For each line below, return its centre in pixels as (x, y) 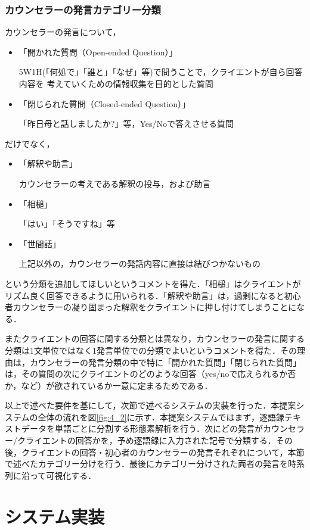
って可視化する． (63, 475)
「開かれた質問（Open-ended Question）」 (98, 52)
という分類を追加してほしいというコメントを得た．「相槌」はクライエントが (153, 283)
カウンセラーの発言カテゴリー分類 (83, 9)
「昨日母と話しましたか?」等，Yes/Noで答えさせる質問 (126, 124)
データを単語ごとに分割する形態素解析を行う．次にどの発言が (142, 428)
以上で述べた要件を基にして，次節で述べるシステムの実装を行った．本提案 (151, 405)
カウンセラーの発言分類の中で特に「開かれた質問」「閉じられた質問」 (165, 362)
